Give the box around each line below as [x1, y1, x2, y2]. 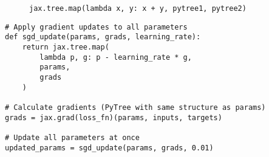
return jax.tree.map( [22, 42, 109, 51]
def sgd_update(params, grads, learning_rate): [5, 33, 201, 42]
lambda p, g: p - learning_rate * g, [39, 53, 192, 62]
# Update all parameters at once [5, 133, 140, 142]
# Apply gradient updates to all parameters [5, 22, 188, 31]
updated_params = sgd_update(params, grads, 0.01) [5, 143, 214, 152]
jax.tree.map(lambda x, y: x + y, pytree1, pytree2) [29, 4, 247, 13]
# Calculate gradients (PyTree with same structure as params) [5, 103, 266, 112]
